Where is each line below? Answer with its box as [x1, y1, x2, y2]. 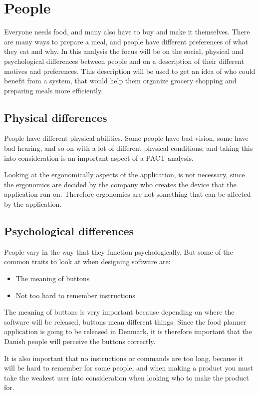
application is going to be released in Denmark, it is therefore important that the [4, 326, 252, 337]
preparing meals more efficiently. [4, 85, 103, 95]
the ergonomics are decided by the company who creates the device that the [4, 179, 237, 189]
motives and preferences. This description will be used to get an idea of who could [4, 65, 256, 76]
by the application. [4, 199, 62, 209]
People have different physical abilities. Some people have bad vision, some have [4, 133, 249, 143]
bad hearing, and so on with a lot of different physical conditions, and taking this [4, 143, 253, 153]
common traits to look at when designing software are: [4, 256, 171, 267]
